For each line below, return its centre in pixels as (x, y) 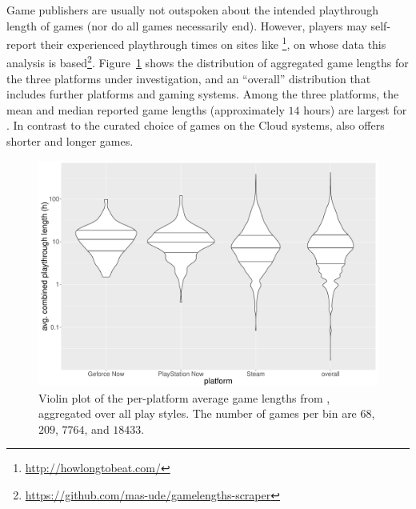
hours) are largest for (355, 109)
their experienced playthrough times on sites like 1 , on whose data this (213, 43)
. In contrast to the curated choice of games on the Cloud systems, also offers (196, 125)
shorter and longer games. (70, 141)
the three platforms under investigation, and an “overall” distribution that (189, 78)
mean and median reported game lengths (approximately (146, 109)
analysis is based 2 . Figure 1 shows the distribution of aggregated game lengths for (208, 62)
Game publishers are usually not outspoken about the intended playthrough (192, 10)
